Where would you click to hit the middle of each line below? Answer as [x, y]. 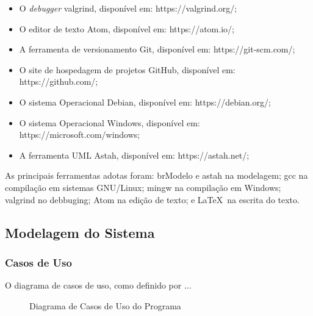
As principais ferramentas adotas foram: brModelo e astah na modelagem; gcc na [156, 175]
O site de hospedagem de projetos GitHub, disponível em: [127, 69]
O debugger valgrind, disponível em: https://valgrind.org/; [128, 8]
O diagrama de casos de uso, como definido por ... [98, 285]
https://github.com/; [59, 81]
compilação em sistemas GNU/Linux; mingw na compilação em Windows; [143, 187]
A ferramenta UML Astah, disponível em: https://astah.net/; [134, 155]
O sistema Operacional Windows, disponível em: [110, 122]
